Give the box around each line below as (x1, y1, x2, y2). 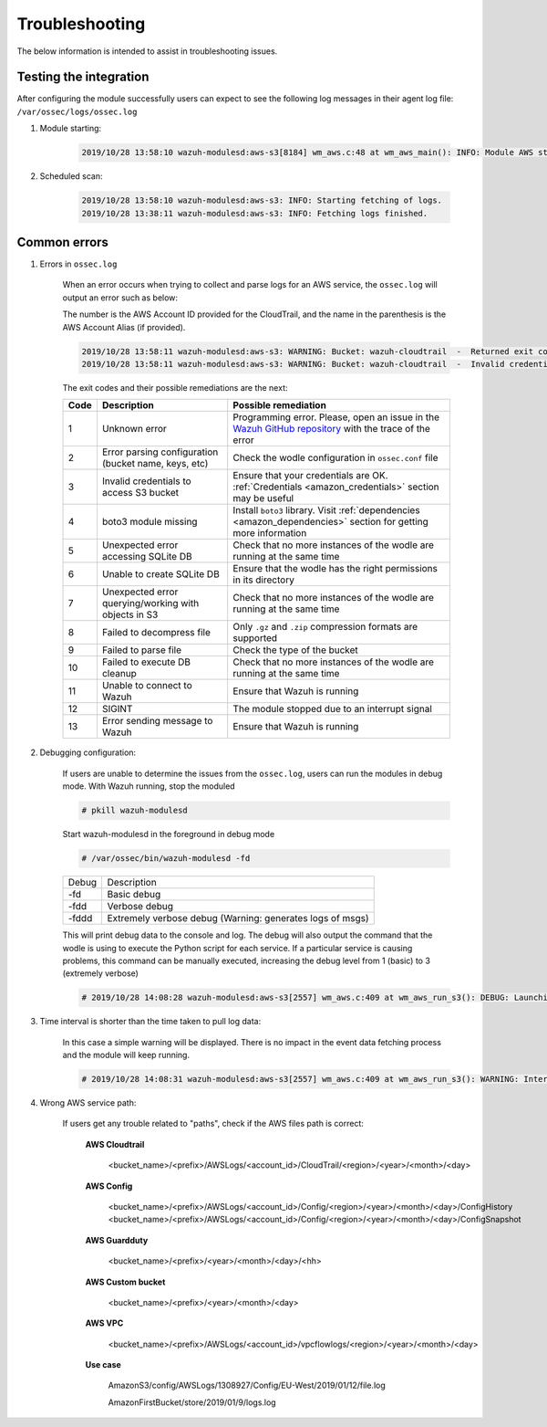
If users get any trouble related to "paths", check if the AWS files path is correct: (62, 1118, 365, 1129)
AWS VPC (85, 1317, 124, 1328)
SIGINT (101, 703, 133, 716)
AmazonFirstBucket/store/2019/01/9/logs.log (108, 1397, 277, 1408)
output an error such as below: (62, 292, 178, 303)
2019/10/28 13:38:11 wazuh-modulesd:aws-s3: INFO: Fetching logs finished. (81, 208, 428, 218)
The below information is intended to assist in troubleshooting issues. (16, 46, 278, 57)
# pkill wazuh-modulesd (81, 805, 189, 816)
